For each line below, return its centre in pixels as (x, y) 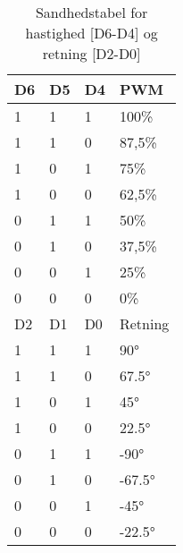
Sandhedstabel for (91, 12)
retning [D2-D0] (91, 53)
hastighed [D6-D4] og (91, 33)
